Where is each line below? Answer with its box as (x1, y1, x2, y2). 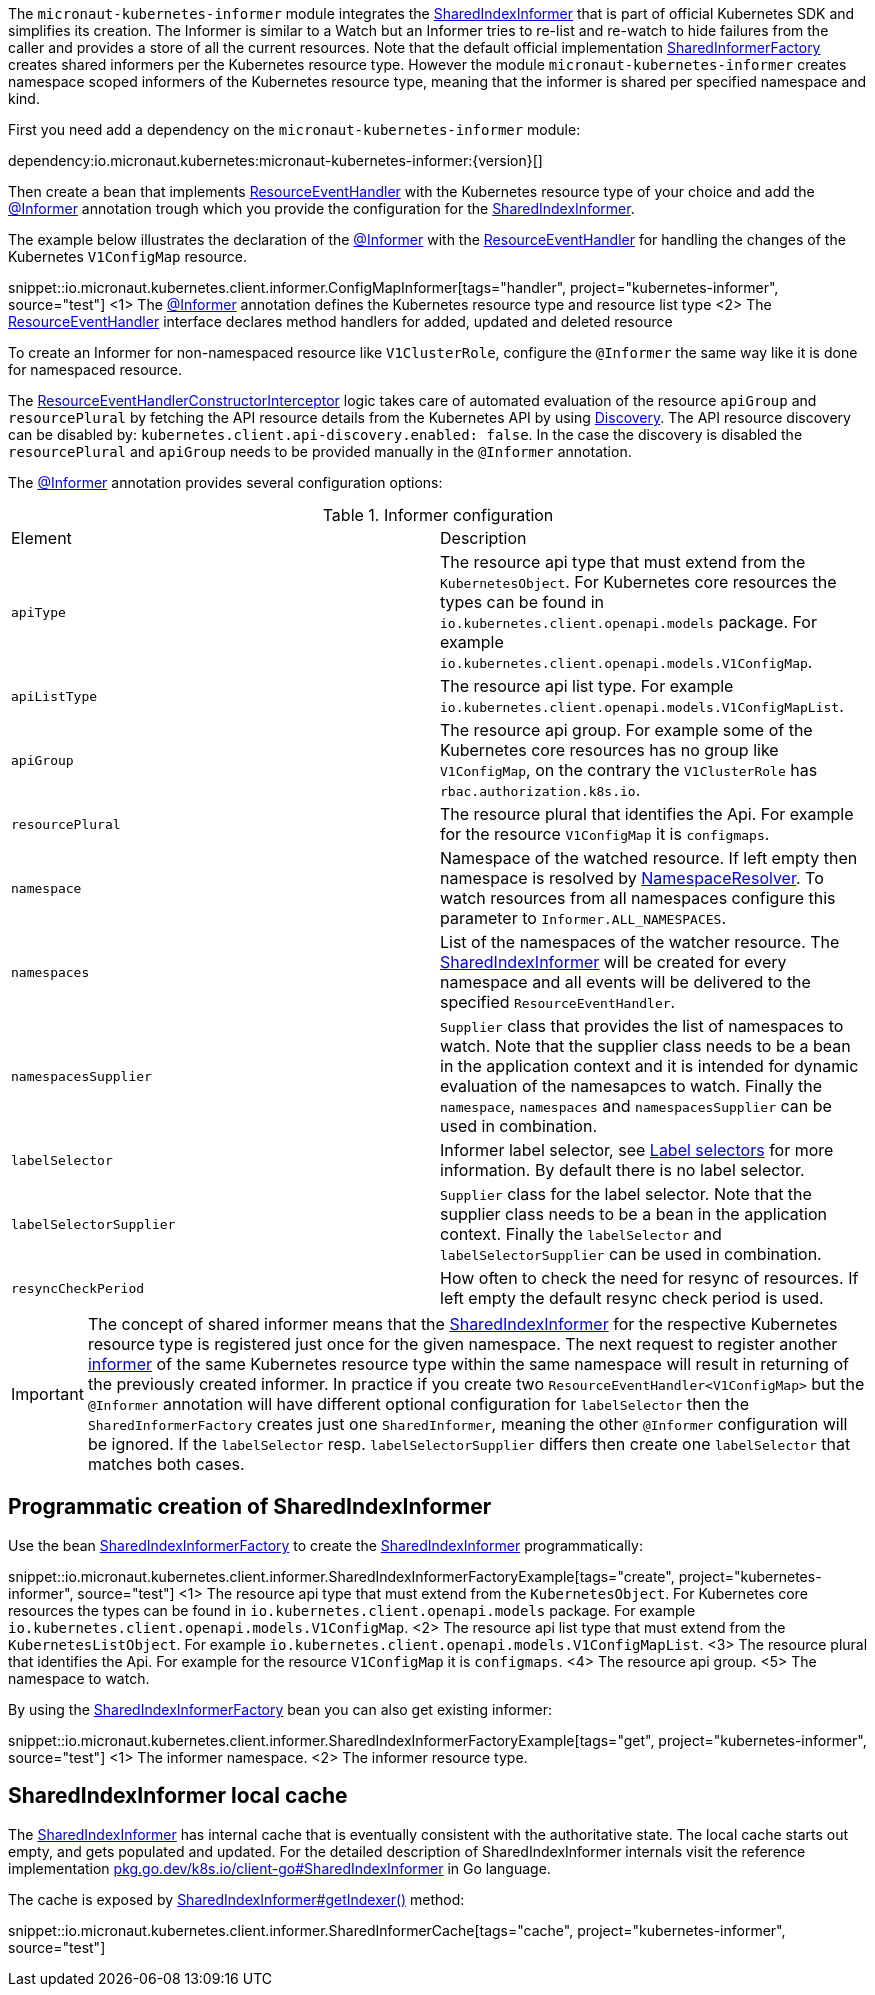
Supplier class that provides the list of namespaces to (440, 1016, 844, 1036)
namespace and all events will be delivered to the (440, 972, 811, 992)
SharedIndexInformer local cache (8, 1783, 348, 1809)
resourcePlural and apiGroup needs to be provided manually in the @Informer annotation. (8, 443, 632, 460)
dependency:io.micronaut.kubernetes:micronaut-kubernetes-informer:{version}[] (8, 152, 543, 169)
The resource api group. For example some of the (440, 720, 813, 740)
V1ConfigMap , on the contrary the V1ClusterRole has (440, 760, 818, 780)
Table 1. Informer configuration (322, 505, 554, 525)
